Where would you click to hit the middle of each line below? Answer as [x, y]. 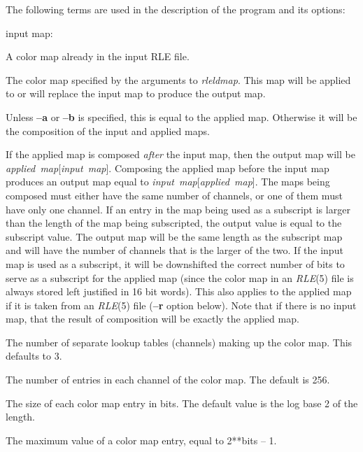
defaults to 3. [34, 356]
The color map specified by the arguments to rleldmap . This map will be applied [178, 79]
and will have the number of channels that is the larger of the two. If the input [175, 250]
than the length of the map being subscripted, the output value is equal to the [174, 223]
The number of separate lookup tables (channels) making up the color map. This [179, 342]
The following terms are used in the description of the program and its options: [176, 9]
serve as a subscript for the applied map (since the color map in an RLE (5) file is [180, 277]
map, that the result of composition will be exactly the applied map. [152, 319]
